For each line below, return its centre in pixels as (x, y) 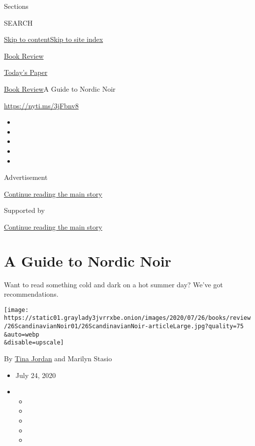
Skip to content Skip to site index (54, 39)
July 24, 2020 (36, 375)
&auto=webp (22, 334)
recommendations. (31, 294)
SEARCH (18, 22)
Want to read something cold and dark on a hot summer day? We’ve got (113, 284)
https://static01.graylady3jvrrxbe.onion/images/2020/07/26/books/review (127, 318)
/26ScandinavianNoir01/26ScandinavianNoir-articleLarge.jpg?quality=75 (124, 326)
